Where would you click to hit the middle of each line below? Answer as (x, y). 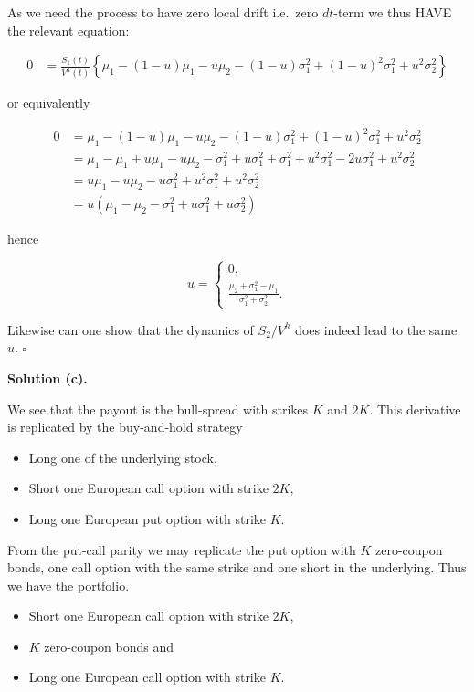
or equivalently (49, 103)
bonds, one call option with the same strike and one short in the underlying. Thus (237, 567)
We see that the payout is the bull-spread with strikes (158, 409)
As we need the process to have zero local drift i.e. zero (163, 12)
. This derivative (415, 409)
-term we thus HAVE (393, 12)
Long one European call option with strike (147, 677)
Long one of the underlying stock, (123, 457)
